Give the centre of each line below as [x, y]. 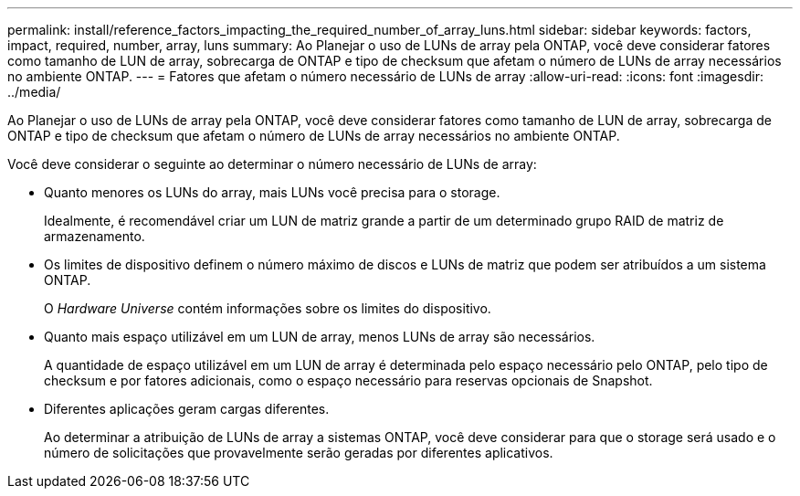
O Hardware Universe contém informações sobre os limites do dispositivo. [268, 308]
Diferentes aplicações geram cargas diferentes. [187, 409]
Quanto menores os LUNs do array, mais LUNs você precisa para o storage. [272, 192]
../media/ [34, 92]
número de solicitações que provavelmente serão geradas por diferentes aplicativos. [299, 453]
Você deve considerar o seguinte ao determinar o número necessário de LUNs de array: [272, 164]
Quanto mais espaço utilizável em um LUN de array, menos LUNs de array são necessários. [320, 337]
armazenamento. [95, 236]
